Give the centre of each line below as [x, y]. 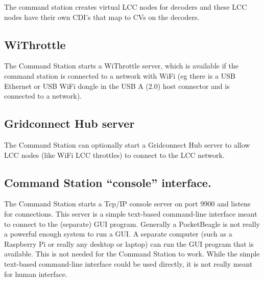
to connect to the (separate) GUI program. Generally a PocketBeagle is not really [132, 224]
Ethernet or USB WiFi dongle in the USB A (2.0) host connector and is [117, 86]
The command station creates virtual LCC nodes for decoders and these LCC [126, 7]
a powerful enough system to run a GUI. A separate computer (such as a [118, 234]
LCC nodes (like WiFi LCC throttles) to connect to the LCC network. [114, 155]
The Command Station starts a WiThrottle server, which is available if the [121, 66]
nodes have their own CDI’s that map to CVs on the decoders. [102, 17]
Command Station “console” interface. [108, 182]
